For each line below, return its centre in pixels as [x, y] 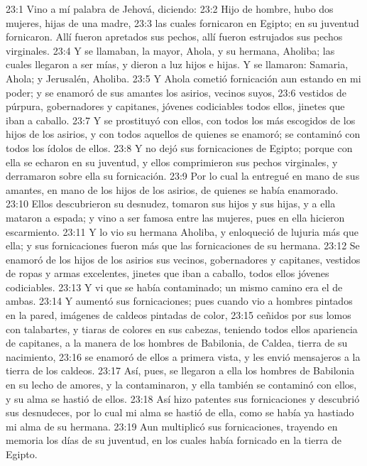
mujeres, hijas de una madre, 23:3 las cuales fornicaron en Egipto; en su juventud [182, 22]
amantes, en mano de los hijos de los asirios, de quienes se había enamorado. [172, 189]
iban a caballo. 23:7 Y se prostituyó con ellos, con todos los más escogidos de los [181, 120]
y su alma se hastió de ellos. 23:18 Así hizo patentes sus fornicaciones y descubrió [183, 398]
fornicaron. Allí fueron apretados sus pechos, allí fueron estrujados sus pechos [174, 37]
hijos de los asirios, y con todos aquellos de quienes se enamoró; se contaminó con [183, 134]
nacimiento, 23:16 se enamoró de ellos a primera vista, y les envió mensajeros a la [183, 356]
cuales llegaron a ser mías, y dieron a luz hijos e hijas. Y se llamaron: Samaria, [177, 64]
